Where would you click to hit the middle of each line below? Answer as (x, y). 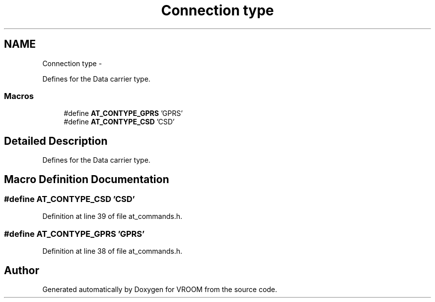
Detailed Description (56, 141)
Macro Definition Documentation (87, 179)
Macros (19, 96)
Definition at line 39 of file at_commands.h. (112, 216)
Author (22, 270)
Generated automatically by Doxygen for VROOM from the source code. (160, 289)
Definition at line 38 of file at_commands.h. (112, 251)
